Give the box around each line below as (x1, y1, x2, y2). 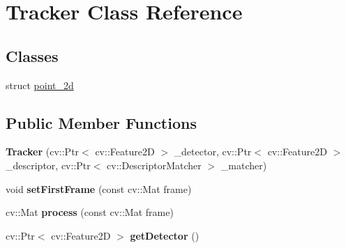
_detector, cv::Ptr (174, 144, 252, 159)
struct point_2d (6, 77, 74, 92)
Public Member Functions (6, 111, 197, 133)
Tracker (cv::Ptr (6, 144, 80, 159)
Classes (6, 45, 59, 66)
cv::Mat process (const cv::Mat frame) (6, 205, 174, 219)
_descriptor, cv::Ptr (6, 157, 91, 172)
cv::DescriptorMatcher (107, 157, 202, 172)
